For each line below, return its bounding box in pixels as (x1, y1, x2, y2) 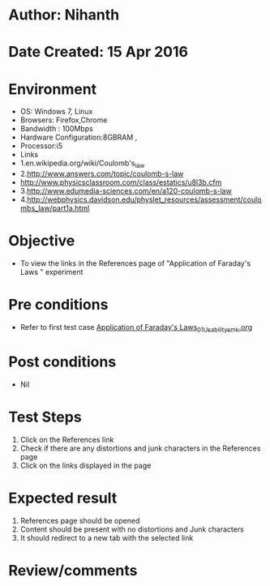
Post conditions (8, 353, 117, 370)
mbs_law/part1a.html (19, 203, 90, 213)
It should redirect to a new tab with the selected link (19, 533, 194, 542)
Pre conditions (8, 296, 109, 314)
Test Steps (8, 408, 83, 426)
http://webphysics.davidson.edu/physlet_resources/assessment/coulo (27, 195, 262, 204)
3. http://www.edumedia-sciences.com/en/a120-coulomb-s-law (19, 186, 233, 196)
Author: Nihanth (8, 6, 120, 24)
